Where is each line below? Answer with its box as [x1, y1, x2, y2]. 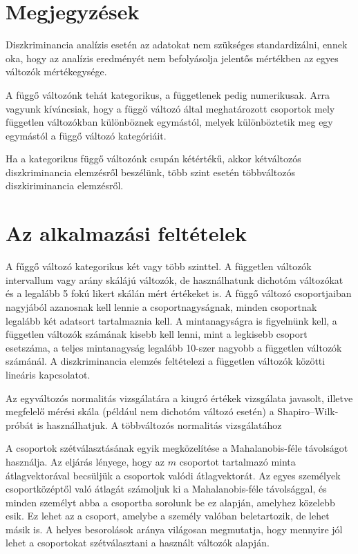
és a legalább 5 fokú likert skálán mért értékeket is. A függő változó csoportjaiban [6, 286, 352, 300]
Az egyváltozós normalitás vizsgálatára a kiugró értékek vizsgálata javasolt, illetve [6, 390, 353, 405]
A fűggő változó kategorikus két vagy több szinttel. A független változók [6, 259, 312, 274]
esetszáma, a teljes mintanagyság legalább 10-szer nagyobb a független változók [6, 340, 342, 354]
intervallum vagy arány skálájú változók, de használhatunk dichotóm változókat [6, 272, 343, 287]
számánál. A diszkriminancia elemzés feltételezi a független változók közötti [6, 354, 326, 368]
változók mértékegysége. [6, 64, 107, 79]
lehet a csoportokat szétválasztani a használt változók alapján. [6, 535, 270, 550]
